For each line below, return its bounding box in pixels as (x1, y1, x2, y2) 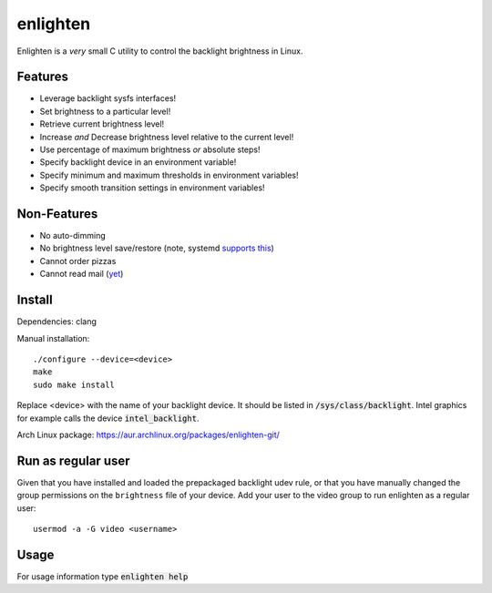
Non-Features (16, 206, 98, 221)
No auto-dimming (39, 230, 107, 241)
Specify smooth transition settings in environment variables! (39, 182, 265, 193)
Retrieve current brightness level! (39, 118, 165, 129)
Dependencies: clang (16, 316, 97, 327)
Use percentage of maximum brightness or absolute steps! (39, 144, 261, 155)
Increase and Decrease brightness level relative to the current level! (39, 131, 294, 142)
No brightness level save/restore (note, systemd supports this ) (39, 242, 275, 254)
